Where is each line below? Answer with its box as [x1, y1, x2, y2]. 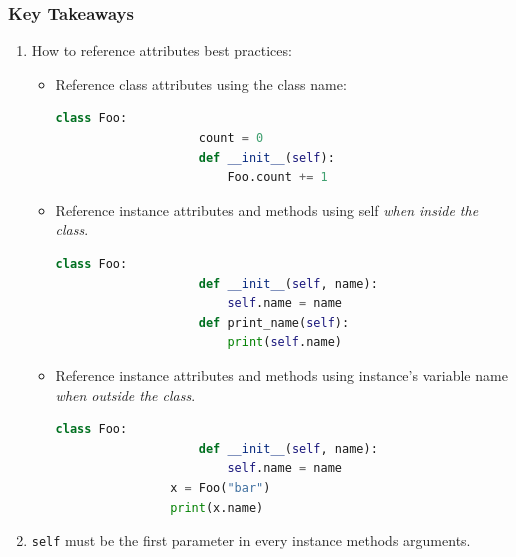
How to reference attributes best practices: [31, 40, 292, 61]
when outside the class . [55, 384, 196, 405]
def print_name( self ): [198, 315, 350, 330]
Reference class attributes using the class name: [55, 73, 347, 94]
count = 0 [198, 131, 264, 145]
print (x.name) [170, 500, 264, 515]
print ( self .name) [227, 335, 342, 350]
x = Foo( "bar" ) [170, 480, 271, 495]
